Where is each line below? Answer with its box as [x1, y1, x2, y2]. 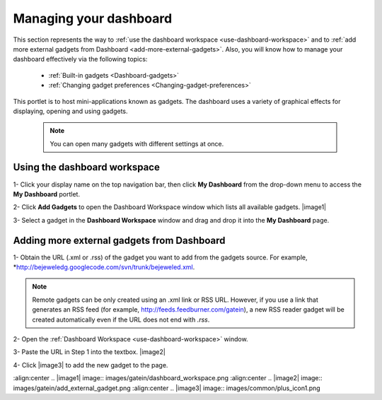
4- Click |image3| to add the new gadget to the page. [13, 360, 168, 369]
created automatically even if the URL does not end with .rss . [32, 315, 210, 324]
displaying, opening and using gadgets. [13, 107, 128, 115]
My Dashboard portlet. [13, 189, 81, 198]
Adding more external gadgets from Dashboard [13, 234, 226, 247]
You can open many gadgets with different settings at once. [50, 139, 224, 148]
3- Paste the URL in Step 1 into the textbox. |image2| [13, 348, 166, 356]
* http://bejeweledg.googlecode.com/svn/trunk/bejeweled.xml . [13, 263, 195, 271]
